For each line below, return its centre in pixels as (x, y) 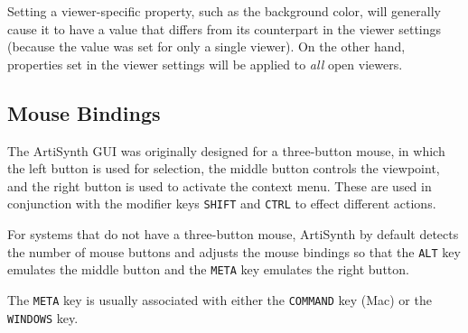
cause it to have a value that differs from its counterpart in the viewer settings (225, 28)
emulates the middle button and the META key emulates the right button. (208, 269)
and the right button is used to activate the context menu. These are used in (220, 185)
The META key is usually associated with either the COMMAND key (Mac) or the (220, 299)
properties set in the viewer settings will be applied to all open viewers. (205, 64)
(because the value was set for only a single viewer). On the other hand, (206, 46)
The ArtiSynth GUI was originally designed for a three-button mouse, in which (226, 150)
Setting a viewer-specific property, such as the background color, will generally (224, 11)
